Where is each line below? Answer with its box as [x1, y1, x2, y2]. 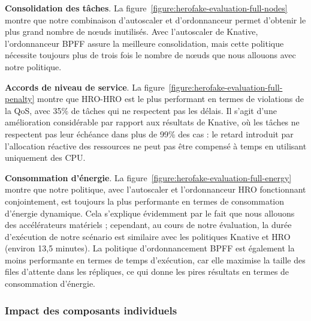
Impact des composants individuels [5, 302, 177, 317]
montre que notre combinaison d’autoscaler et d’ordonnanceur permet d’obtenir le [5, 13, 306, 26]
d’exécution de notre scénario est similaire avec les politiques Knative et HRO [5, 230, 291, 242]
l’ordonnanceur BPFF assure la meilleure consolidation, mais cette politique [5, 37, 284, 49]
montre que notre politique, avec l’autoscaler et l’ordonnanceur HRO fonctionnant [5, 183, 306, 196]
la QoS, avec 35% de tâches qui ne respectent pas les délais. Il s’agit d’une [5, 104, 277, 116]
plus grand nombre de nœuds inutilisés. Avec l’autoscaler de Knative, [5, 25, 258, 38]
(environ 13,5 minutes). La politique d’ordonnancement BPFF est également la [5, 242, 295, 254]
